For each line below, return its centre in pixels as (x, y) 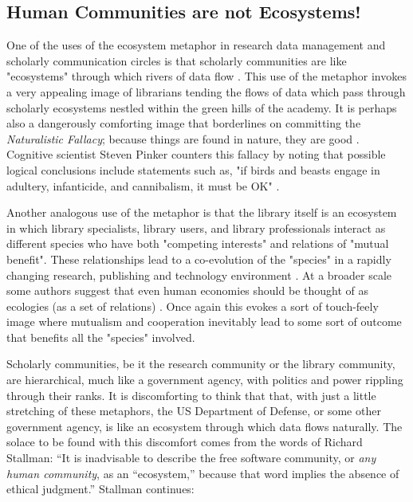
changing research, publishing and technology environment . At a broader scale (199, 275)
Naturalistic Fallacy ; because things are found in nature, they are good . (183, 138)
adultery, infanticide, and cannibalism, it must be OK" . (143, 185)
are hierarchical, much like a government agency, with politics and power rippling (205, 380)
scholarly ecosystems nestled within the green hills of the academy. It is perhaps (202, 107)
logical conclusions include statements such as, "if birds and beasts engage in (193, 169)
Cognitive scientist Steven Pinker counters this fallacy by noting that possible (196, 154)
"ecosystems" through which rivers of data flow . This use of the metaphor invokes (206, 76)
